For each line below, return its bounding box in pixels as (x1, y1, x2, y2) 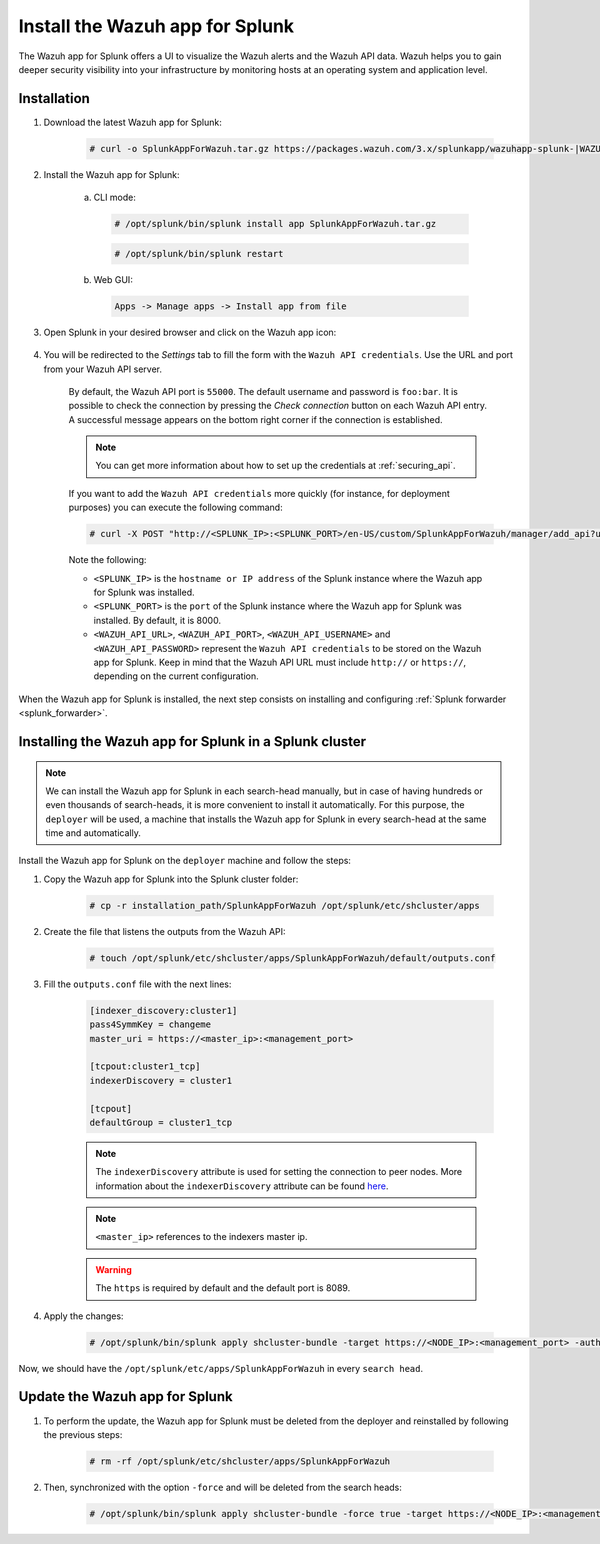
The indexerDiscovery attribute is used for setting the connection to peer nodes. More (95, 1166, 463, 1178)
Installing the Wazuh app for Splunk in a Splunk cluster (18, 733, 367, 750)
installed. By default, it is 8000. (93, 614, 222, 626)
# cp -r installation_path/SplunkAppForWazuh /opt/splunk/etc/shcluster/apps (89, 900, 480, 911)
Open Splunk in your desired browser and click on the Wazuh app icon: (43, 326, 337, 338)
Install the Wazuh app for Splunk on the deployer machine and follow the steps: (18, 855, 352, 867)
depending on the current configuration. (93, 670, 259, 682)
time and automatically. (45, 827, 142, 839)
